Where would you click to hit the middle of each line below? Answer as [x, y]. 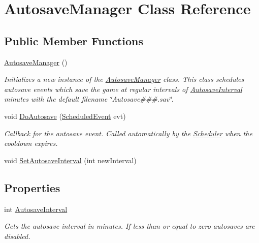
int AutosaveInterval [36, 209]
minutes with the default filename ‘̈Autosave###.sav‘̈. [89, 99]
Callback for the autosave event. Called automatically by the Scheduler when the [128, 133]
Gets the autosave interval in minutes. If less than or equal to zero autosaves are [129, 226]
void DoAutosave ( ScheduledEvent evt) [65, 116]
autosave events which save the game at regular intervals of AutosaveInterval [123, 89]
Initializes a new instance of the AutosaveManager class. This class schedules [124, 79]
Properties [32, 187]
